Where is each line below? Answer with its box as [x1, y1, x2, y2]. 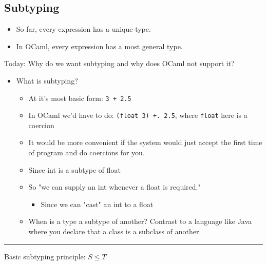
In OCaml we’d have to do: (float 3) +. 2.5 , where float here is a [28, 110, 247, 120]
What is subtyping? [16, 75, 78, 86]
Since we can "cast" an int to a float [41, 198, 154, 209]
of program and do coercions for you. [28, 147, 145, 158]
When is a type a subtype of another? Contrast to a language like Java [28, 216, 252, 227]
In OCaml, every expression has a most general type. [16, 40, 183, 51]
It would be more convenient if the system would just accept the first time [28, 137, 262, 148]
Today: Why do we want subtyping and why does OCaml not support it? [4, 58, 235, 69]
